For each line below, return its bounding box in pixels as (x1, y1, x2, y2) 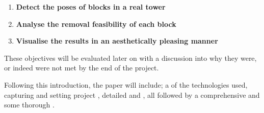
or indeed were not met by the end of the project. (4, 62, 159, 73)
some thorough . (4, 99, 55, 110)
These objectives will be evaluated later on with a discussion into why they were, (4, 52, 257, 63)
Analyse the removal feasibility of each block (16, 18, 176, 29)
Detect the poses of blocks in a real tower (16, 2, 166, 12)
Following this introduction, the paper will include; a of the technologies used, (4, 79, 248, 90)
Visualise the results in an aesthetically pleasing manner (16, 35, 218, 46)
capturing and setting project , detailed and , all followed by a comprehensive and (4, 89, 260, 100)
